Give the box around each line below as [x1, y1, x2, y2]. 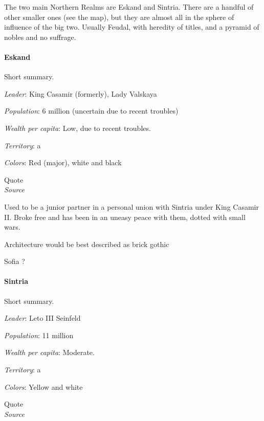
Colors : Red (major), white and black [4, 157, 122, 168]
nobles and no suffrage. [4, 31, 76, 42]
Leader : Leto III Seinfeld [4, 313, 81, 323]
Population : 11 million [4, 329, 74, 340]
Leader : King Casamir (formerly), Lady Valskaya [4, 88, 157, 99]
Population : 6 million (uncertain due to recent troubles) [4, 105, 179, 116]
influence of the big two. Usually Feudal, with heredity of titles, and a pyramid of [4, 21, 259, 32]
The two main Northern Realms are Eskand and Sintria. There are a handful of [4, 2, 254, 12]
